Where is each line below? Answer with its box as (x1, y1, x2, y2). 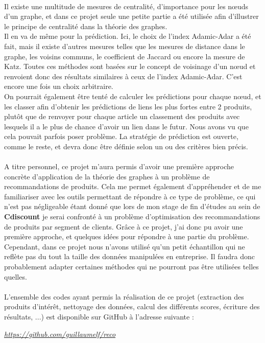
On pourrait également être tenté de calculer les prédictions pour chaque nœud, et (4, 90, 261, 101)
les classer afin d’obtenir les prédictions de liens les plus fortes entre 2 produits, (4, 101, 252, 111)
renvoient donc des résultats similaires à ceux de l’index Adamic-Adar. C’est (4, 71, 243, 81)
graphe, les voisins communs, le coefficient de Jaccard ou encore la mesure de (4, 51, 245, 61)
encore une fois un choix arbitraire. (4, 81, 113, 92)
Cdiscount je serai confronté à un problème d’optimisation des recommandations (4, 211, 260, 222)
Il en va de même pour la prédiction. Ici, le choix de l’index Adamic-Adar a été (4, 31, 251, 41)
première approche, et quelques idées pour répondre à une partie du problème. (4, 231, 249, 242)
